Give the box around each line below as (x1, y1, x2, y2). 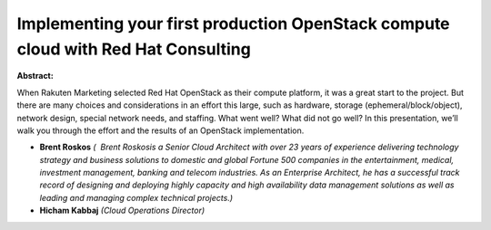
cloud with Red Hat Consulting (16, 39, 252, 59)
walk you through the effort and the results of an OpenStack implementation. (16, 125, 305, 136)
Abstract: (16, 71, 54, 81)
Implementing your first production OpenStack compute (16, 14, 450, 34)
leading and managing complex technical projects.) (39, 192, 234, 203)
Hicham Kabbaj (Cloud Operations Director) (39, 205, 205, 216)
